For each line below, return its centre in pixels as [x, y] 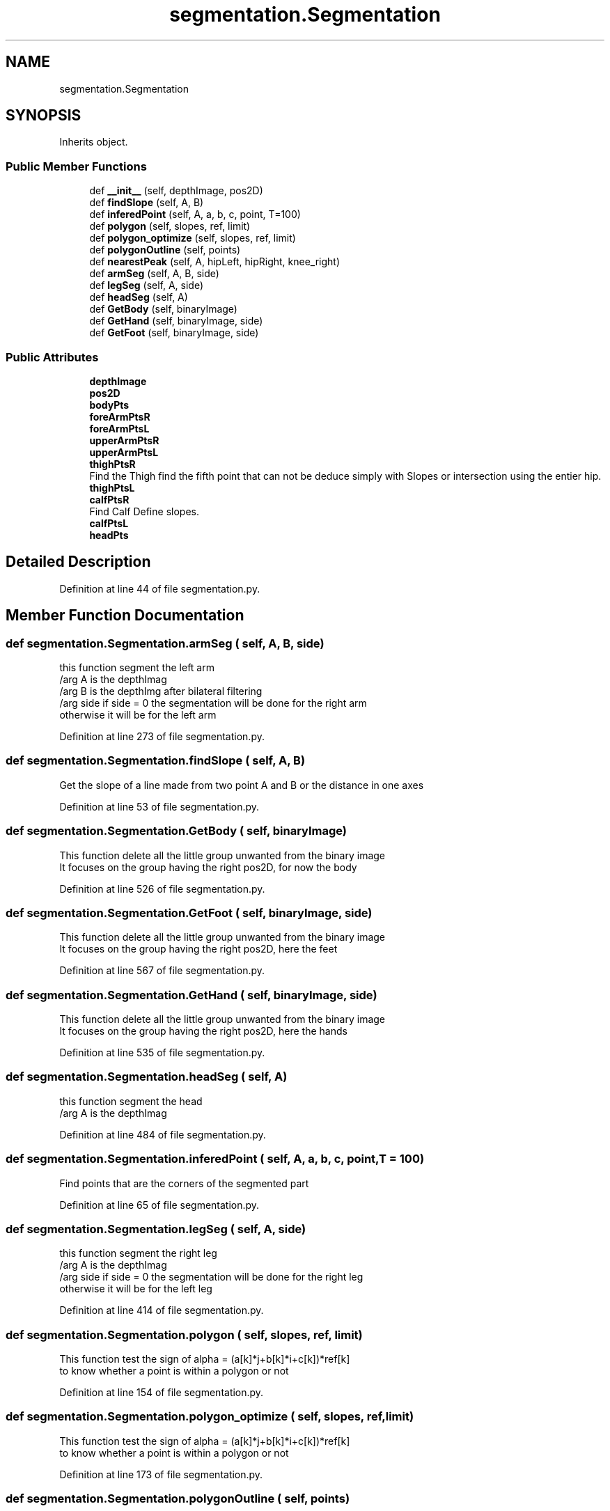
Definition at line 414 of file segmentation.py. [162, 1310]
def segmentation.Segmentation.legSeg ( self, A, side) [156, 1229]
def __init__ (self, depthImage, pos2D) [176, 191]
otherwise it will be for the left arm [138, 715]
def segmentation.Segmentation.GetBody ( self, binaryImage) [177, 831]
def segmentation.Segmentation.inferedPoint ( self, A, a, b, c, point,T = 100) [215, 1159]
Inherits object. [94, 142]
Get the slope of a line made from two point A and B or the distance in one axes [242, 785]
